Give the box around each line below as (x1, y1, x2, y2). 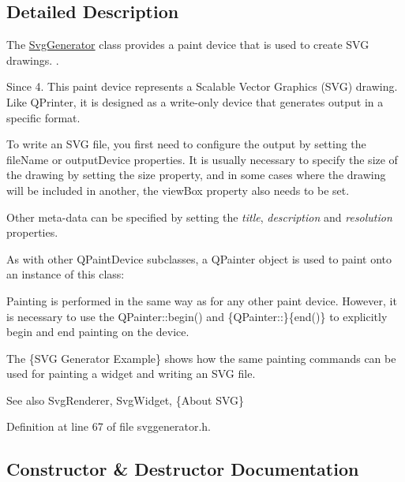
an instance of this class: (6, 266, 125, 282)
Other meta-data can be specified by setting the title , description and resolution (6, 208, 392, 225)
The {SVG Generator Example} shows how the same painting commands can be (6, 349, 396, 366)
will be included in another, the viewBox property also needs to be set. (6, 181, 350, 198)
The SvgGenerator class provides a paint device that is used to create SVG (6, 36, 369, 53)
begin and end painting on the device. (6, 323, 189, 340)
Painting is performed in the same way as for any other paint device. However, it (6, 292, 397, 308)
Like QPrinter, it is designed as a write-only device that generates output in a (6, 93, 384, 110)
